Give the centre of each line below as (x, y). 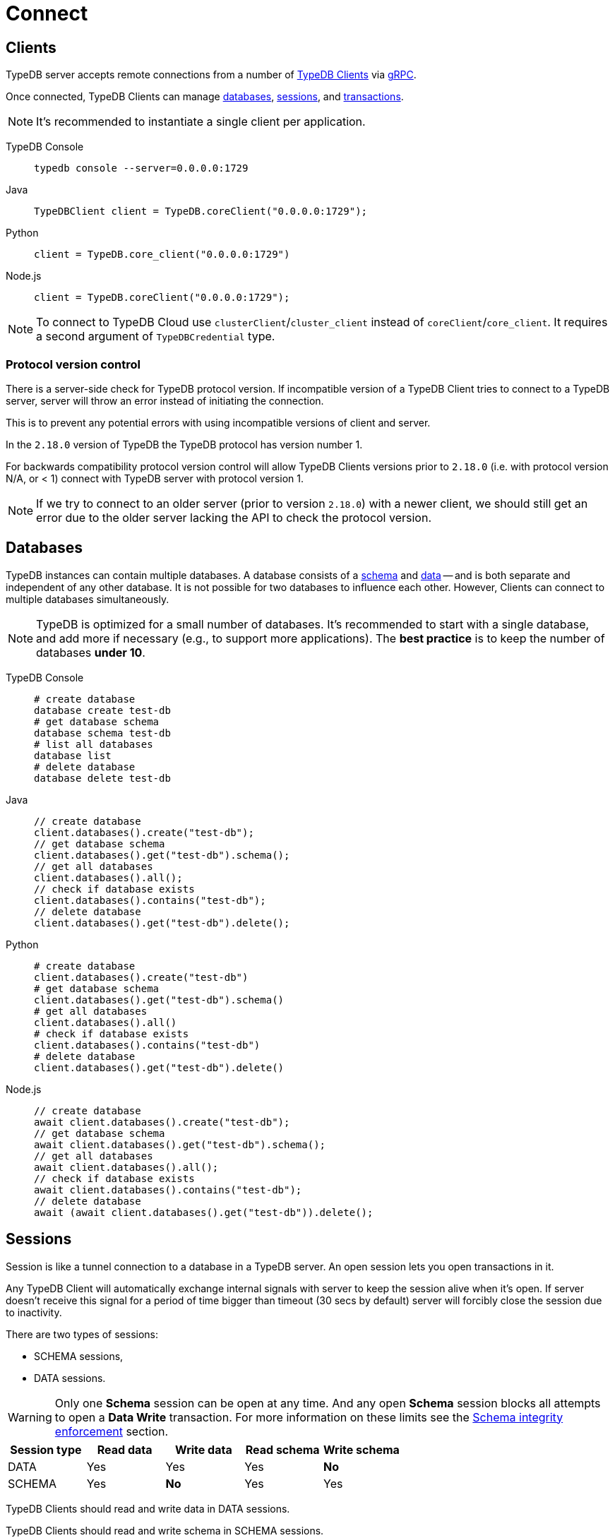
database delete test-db (102, 778)
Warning (30, 1417)
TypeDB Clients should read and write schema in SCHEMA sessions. (165, 1530)
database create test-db (102, 710)
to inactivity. (34, 1312)
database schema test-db (102, 733)
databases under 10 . (91, 652)
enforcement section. (112, 1431)
